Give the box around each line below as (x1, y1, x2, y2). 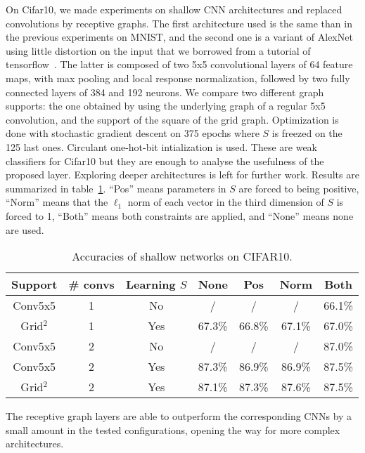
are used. (6, 222, 44, 237)
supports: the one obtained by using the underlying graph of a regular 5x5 (6, 98, 326, 113)
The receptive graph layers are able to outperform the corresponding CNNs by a (6, 409, 352, 424)
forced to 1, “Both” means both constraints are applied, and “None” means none (6, 208, 354, 223)
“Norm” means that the (6, 195, 108, 209)
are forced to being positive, (238, 180, 359, 195)
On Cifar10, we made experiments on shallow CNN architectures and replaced (6, 2, 342, 16)
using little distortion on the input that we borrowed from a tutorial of (6, 43, 311, 58)
